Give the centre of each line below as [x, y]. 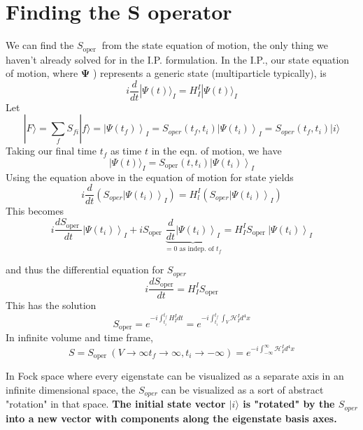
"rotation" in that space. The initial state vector [116, 404]
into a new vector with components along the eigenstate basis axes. [171, 418]
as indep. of [197, 249]
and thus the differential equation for [85, 270]
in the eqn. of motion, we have [216, 151]
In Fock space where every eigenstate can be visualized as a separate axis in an [175, 376]
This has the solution [51, 305]
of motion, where [42, 73]
